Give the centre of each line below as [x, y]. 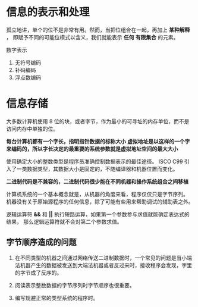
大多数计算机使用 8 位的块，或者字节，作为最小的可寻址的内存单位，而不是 [98, 121]
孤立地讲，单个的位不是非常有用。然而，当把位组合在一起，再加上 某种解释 [98, 30]
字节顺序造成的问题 [41, 242]
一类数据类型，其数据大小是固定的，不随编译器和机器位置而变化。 [97, 169]
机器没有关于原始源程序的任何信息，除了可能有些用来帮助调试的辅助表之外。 [100, 201]
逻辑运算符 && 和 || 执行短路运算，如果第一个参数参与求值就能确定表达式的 [98, 214]
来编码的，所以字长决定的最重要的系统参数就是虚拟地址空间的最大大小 [92, 149]
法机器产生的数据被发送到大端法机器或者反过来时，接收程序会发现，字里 [103, 265]
